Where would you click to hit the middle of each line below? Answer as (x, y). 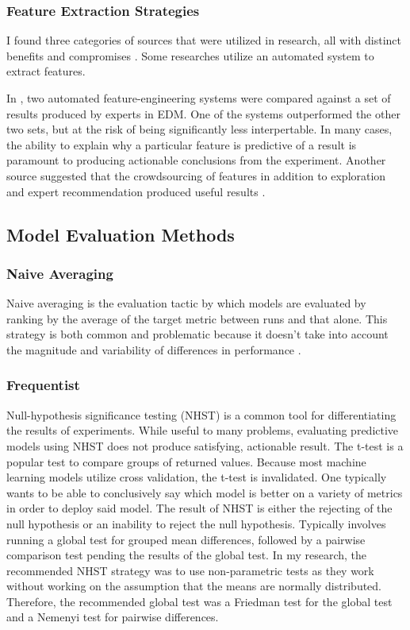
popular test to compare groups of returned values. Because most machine (186, 461)
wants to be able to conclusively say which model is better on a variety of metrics (205, 492)
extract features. (46, 71)
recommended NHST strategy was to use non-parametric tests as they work (190, 570)
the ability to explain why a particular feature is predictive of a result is (182, 144)
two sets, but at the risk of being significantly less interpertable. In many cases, (199, 129)
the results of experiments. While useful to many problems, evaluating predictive (203, 430)
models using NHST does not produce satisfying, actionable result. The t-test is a (205, 445)
